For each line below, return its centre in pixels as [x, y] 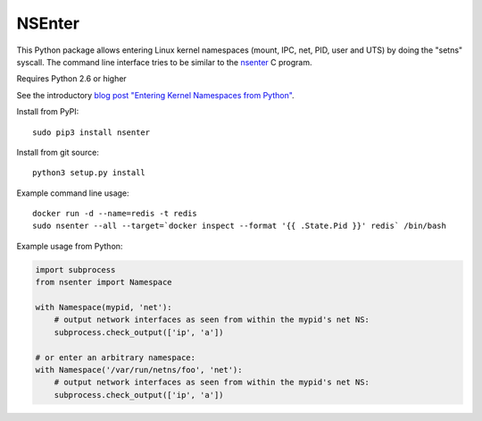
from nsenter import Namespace [104, 282]
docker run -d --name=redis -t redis [115, 214]
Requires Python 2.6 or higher [71, 79]
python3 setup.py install [89, 173]
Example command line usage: [73, 193]
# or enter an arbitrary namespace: [116, 357]
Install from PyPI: [48, 112]
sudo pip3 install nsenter [91, 132]
